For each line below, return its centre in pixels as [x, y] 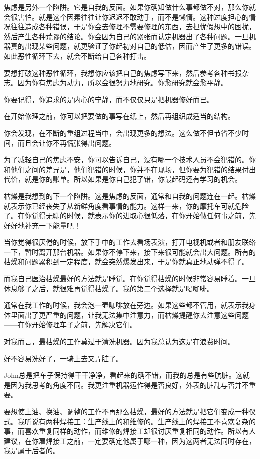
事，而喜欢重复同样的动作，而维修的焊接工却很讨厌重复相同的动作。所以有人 [130, 431]
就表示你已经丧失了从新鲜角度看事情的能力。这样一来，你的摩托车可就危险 [126, 206]
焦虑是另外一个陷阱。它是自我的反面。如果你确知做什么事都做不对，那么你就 [130, 7]
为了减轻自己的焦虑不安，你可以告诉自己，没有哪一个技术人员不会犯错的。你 [130, 160]
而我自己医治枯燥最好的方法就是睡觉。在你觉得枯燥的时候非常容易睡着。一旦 [130, 279]
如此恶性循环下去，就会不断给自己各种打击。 [77, 56]
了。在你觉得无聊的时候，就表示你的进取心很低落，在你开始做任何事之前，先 [130, 216]
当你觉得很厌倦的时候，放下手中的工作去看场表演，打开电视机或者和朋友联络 [130, 242]
